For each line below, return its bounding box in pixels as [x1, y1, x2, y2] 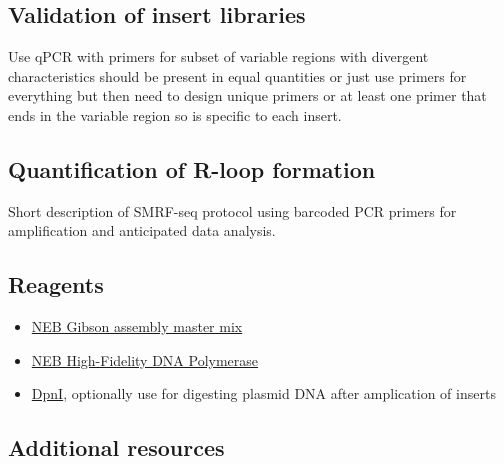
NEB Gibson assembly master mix [31, 316, 243, 337]
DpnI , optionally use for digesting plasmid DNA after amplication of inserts [31, 383, 496, 404]
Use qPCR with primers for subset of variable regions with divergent [8, 46, 429, 67]
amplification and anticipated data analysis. [8, 220, 276, 241]
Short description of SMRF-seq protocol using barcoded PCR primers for [8, 200, 457, 221]
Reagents [8, 269, 104, 300]
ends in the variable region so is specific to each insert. [8, 104, 342, 125]
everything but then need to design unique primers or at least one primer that [8, 85, 487, 106]
